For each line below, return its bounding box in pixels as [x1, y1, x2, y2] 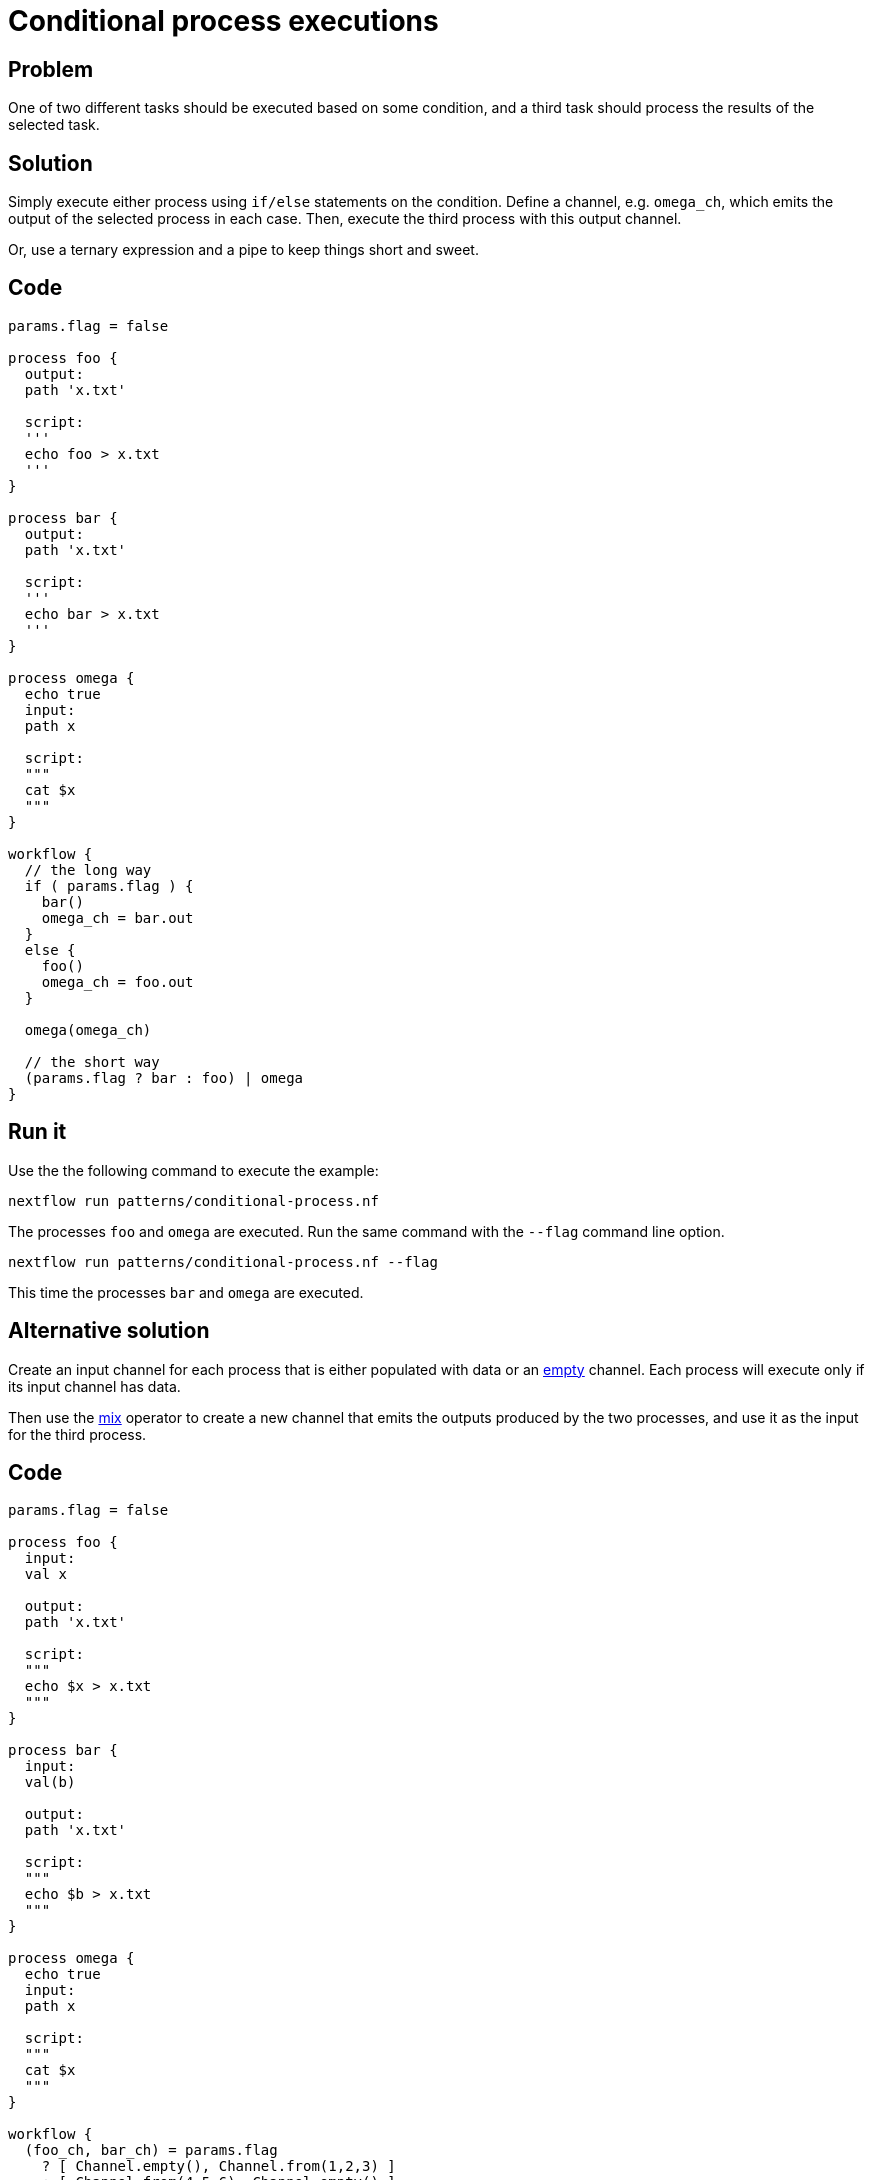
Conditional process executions [8, 4, 439, 38]
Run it [8, 1119, 67, 1145]
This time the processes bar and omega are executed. [8, 1283, 364, 1301]
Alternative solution [8, 1318, 210, 1344]
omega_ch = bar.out [41, 909, 194, 926]
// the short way [24, 1053, 160, 1070]
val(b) [24, 1774, 76, 1791]
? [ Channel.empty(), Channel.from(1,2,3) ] [41, 2158, 396, 2175]
